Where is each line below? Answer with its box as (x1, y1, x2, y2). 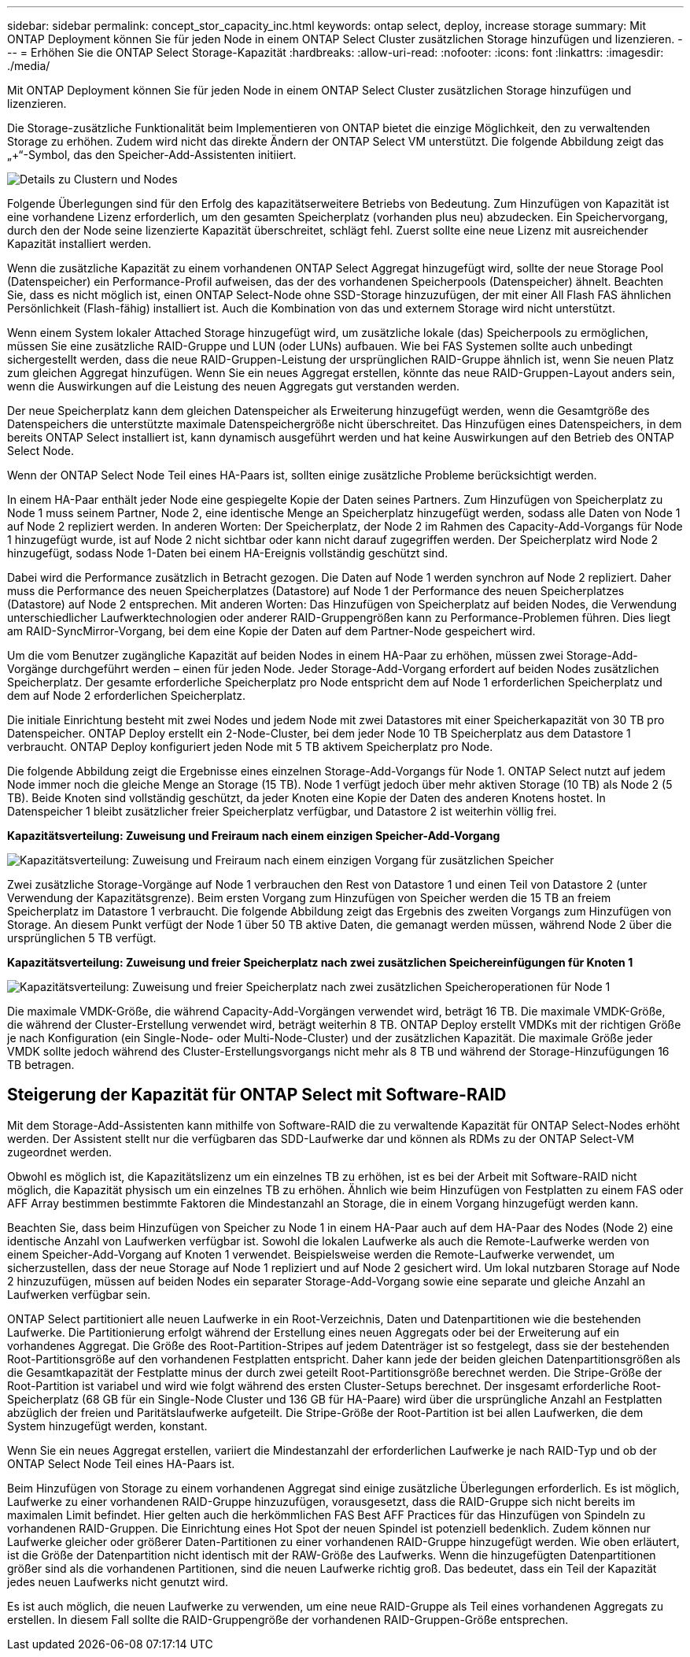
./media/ (7, 59, 50, 72)
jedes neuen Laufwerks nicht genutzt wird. (7, 1574, 229, 1589)
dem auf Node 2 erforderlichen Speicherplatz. (7, 689, 245, 702)
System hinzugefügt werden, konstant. (7, 1418, 208, 1433)
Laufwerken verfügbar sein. (7, 1287, 151, 1301)
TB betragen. (7, 1058, 75, 1071)
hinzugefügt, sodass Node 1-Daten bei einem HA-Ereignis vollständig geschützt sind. (7, 546, 448, 560)
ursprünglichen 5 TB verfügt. (7, 931, 157, 945)
